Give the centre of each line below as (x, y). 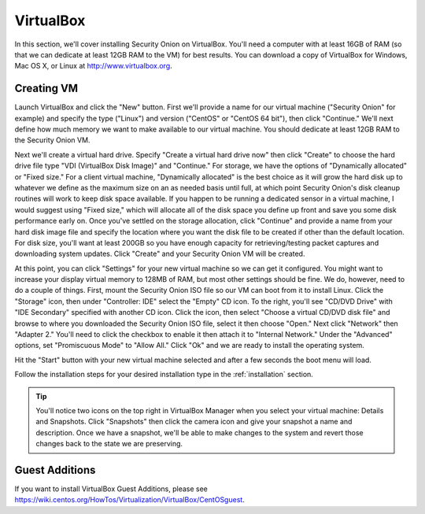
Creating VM (46, 89)
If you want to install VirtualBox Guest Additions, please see (111, 489)
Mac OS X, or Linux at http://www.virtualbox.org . (93, 66)
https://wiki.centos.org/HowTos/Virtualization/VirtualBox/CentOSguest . (130, 500)
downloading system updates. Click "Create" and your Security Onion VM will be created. (160, 254)
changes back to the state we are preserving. (109, 444)
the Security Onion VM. (52, 140)
